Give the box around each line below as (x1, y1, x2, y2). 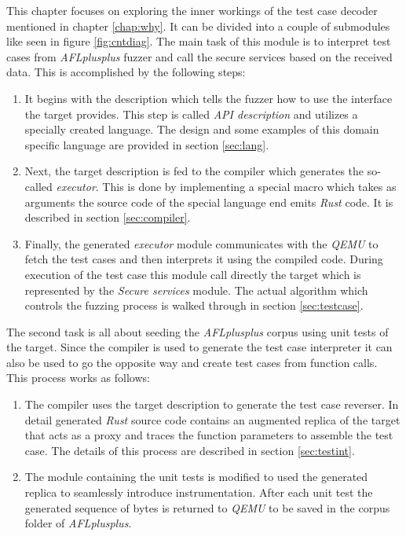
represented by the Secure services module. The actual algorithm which (24, 281, 368, 298)
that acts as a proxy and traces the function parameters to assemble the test (24, 427, 393, 443)
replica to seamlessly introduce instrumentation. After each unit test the (24, 484, 373, 501)
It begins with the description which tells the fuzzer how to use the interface (24, 90, 393, 106)
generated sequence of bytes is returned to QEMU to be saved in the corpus (24, 499, 390, 516)
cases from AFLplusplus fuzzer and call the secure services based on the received (6, 48, 393, 64)
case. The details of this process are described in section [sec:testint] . (24, 442, 355, 458)
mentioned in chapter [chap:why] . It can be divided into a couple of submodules (6, 17, 390, 34)
